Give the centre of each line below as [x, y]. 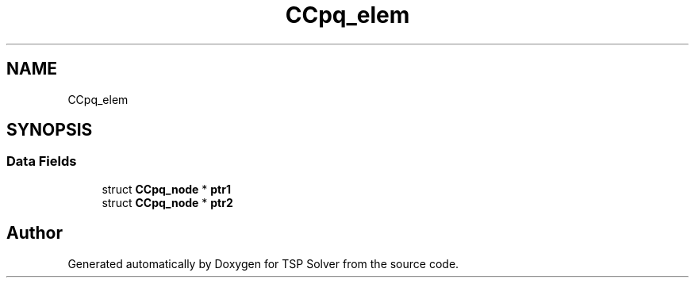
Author [35, 233]
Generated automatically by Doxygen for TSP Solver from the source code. [263, 263]
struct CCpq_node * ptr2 [167, 202]
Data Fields [42, 161]
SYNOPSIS [50, 130]
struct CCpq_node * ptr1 [166, 189]
